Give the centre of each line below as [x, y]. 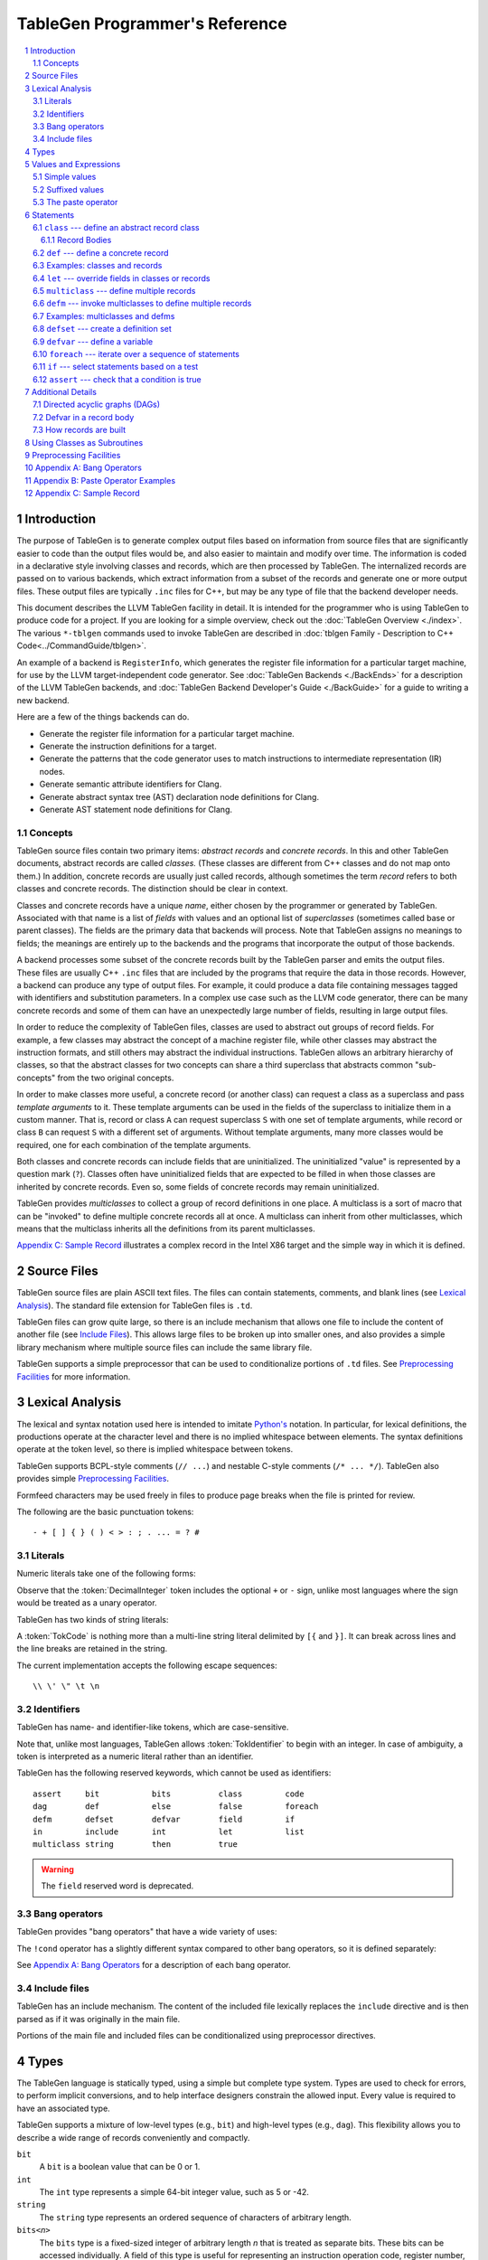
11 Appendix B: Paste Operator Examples [100, 480]
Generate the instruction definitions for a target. [128, 746]
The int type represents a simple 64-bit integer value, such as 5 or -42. [174, 2192]
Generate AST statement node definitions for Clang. [136, 809]
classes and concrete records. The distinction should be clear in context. [152, 889]
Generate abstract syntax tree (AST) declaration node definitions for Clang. [179, 796]
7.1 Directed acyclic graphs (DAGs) [97, 405]
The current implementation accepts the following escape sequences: [147, 1665]
